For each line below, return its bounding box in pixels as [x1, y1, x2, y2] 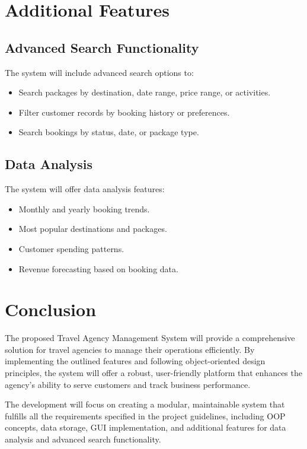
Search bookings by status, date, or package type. [18, 126, 199, 138]
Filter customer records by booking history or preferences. [18, 106, 230, 118]
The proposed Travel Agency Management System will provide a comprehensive [5, 332, 295, 344]
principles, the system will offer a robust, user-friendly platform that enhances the [5, 367, 302, 379]
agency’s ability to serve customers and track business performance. [5, 378, 251, 390]
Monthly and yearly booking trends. [18, 202, 150, 215]
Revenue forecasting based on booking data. [18, 262, 178, 275]
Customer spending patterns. [18, 242, 124, 254]
